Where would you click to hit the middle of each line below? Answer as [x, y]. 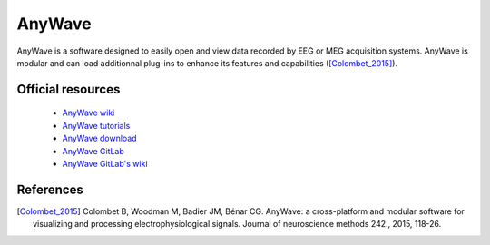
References [50, 189]
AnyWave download [99, 138]
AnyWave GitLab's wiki [105, 163]
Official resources [69, 89]
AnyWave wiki [88, 113]
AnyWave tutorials [96, 125]
